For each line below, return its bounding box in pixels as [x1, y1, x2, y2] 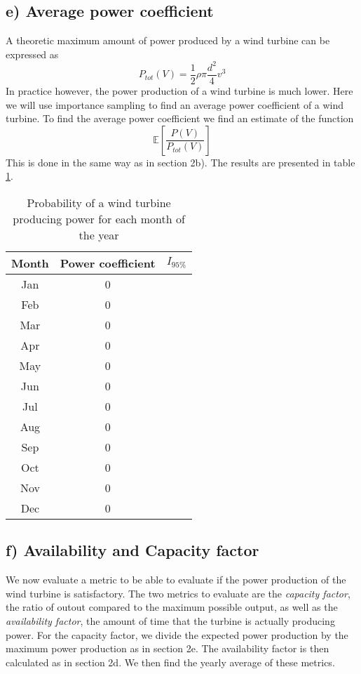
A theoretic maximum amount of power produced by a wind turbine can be [6, 33, 330, 48]
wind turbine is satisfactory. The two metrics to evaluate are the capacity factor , [6, 586, 350, 600]
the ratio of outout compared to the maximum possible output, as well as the [6, 600, 338, 614]
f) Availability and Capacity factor [6, 539, 259, 561]
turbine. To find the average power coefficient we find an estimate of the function [6, 111, 354, 126]
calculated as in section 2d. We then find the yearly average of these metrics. [6, 654, 335, 669]
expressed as [6, 46, 59, 61]
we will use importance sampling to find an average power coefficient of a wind [6, 97, 344, 112]
